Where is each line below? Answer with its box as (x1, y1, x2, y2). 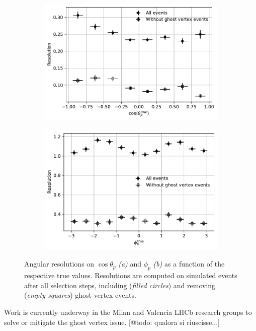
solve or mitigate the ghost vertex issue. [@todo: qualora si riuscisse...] (4, 316, 220, 327)
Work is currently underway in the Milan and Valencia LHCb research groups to (4, 306, 252, 317)
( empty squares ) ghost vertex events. (24, 290, 136, 300)
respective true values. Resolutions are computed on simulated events (24, 270, 237, 281)
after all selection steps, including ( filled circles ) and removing (24, 280, 216, 290)
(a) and (118, 258, 142, 269)
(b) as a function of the (153, 258, 225, 269)
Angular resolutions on (24, 258, 95, 269)
